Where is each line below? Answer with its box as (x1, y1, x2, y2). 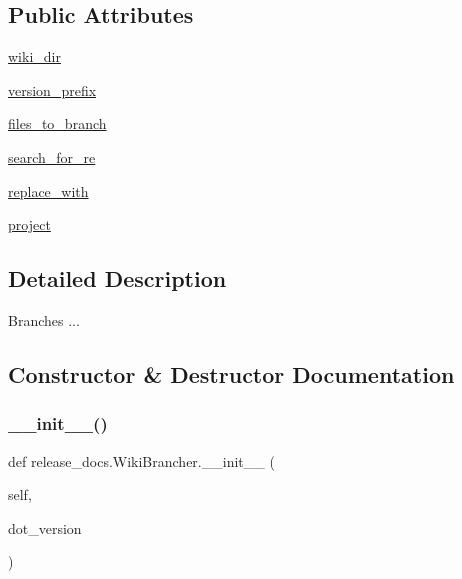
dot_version (8, 517, 82, 538)
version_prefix (8, 79, 97, 100)
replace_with (8, 180, 89, 201)
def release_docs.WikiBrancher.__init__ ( (8, 450, 275, 471)
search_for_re (8, 146, 96, 167)
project (8, 214, 51, 235)
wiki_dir (8, 46, 61, 67)
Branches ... (8, 309, 80, 330)
